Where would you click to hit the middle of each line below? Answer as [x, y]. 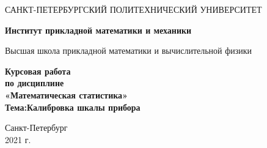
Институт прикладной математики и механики [98, 30]
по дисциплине [35, 83]
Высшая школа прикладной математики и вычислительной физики [129, 50]
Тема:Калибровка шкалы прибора [73, 107]
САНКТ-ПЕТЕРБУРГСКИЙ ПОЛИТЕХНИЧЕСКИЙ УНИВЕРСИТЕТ [133, 9]
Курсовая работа [38, 71]
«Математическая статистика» [66, 94]
